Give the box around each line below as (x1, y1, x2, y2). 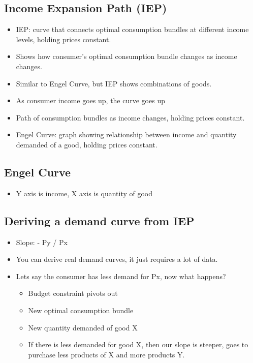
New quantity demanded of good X (28, 322, 138, 332)
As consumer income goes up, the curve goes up (16, 95, 165, 106)
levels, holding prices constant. (16, 34, 111, 44)
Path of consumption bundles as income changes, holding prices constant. (16, 112, 245, 123)
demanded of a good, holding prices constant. (16, 139, 157, 149)
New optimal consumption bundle (28, 305, 134, 315)
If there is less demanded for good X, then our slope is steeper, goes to (28, 339, 248, 350)
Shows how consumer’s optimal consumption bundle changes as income (16, 51, 237, 62)
